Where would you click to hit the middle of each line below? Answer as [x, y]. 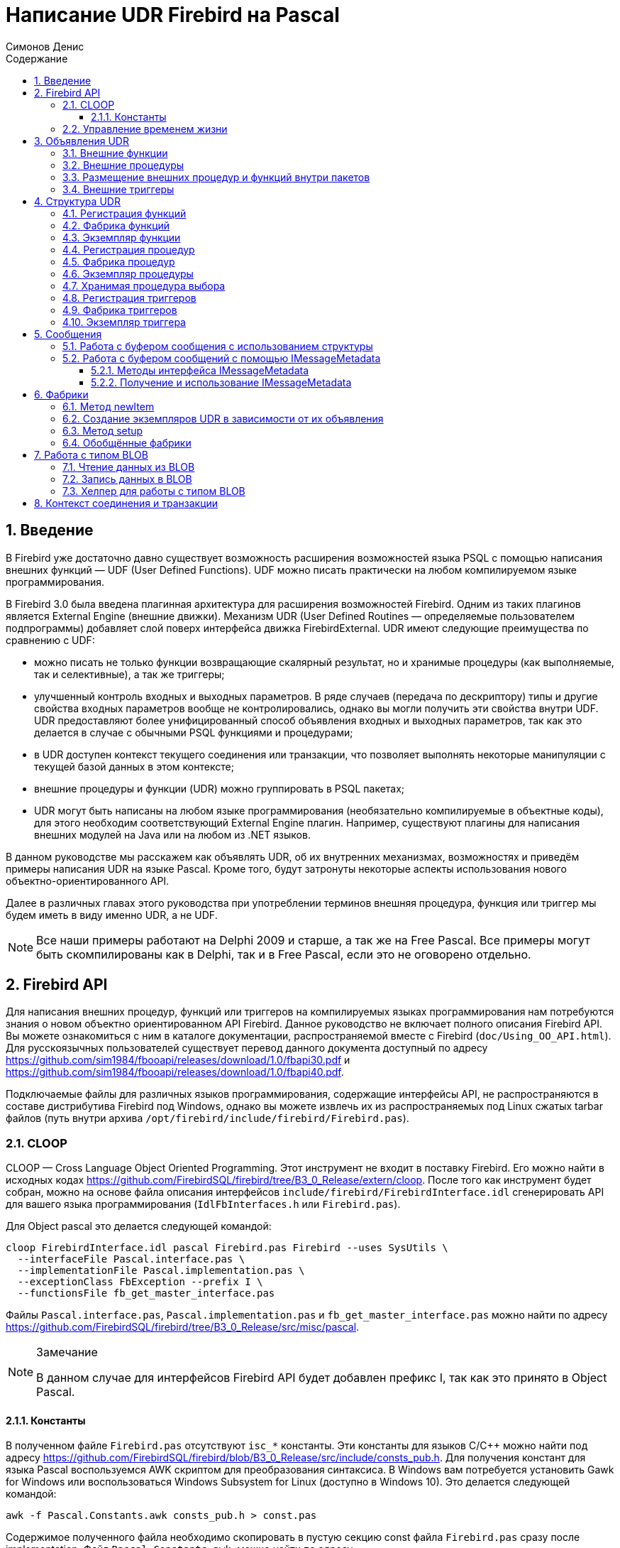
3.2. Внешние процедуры [123, 165]
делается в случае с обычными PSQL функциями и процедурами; [194, 732]
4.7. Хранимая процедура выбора [144, 285]
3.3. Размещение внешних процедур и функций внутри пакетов [216, 177]
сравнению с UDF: [50, 640]
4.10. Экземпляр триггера [124, 322]
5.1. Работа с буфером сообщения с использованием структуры [218, 346]
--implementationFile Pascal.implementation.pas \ [161, 1271]
